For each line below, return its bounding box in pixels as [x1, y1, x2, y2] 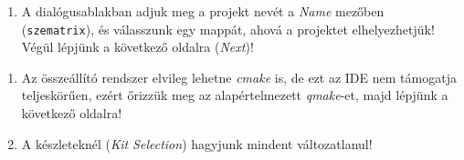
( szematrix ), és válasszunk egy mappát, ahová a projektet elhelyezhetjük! [21, 19, 435, 38]
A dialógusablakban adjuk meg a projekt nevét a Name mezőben [21, 2, 385, 20]
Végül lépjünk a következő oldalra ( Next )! [21, 37, 254, 56]
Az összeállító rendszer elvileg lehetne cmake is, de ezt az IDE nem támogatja [21, 67, 457, 86]
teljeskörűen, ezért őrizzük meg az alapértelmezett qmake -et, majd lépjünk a [21, 85, 448, 105]
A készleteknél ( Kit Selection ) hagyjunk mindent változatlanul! [21, 134, 373, 153]
